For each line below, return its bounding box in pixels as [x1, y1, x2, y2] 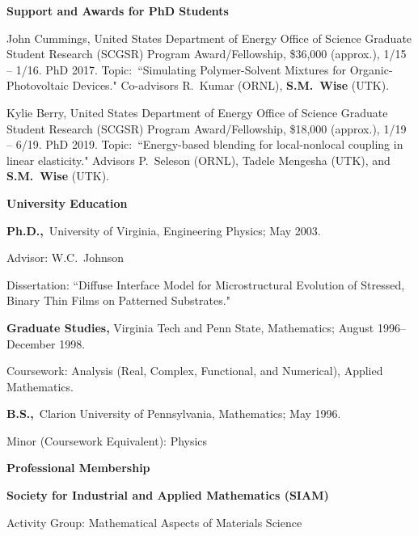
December [6, 335, 56, 352]
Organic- [349, 61, 393, 78]
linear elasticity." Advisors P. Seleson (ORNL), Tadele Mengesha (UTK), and [6, 151, 391, 168]
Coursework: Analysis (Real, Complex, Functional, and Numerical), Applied [6, 362, 383, 379]
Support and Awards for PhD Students [6, 2, 229, 19]
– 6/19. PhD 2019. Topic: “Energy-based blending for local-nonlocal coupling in [6, 136, 403, 153]
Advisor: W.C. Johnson [6, 249, 125, 266]
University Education [6, 194, 128, 211]
